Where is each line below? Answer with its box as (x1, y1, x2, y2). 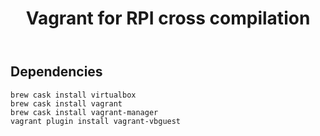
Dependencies (10, 63, 103, 81)
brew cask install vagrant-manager (10, 107, 159, 117)
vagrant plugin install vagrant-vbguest (10, 116, 182, 126)
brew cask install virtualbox (10, 90, 137, 100)
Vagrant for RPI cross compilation (25, 7, 311, 30)
